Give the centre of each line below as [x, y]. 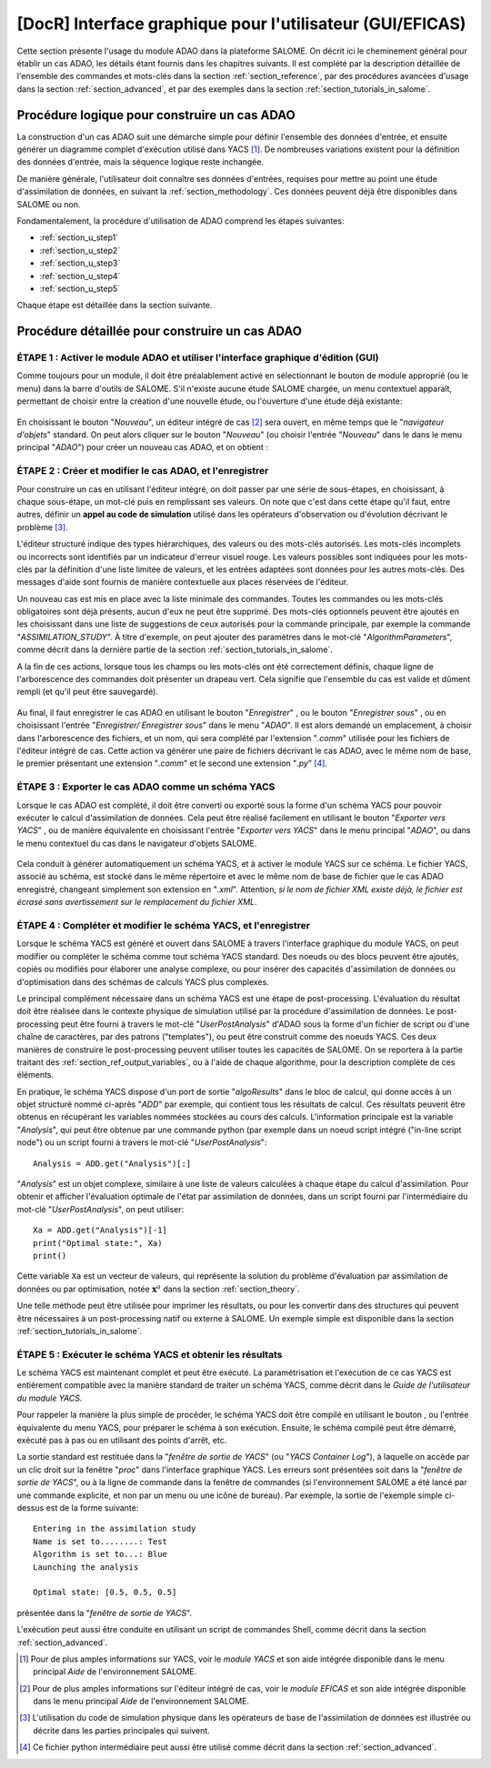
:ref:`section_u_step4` [80, 276]
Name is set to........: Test [100, 1541]
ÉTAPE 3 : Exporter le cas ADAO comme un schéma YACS [146, 787]
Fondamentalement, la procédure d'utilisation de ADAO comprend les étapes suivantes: [180, 221]
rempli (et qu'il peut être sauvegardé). [88, 692]
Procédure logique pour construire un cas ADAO [156, 115]
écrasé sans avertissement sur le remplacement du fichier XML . [137, 902]
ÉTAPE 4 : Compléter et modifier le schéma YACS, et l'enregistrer [164, 926]
